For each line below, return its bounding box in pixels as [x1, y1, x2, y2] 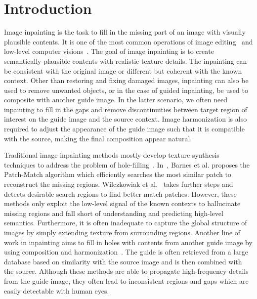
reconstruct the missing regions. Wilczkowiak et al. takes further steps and [4, 179, 233, 189]
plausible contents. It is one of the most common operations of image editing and [4, 36, 253, 46]
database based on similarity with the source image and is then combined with [4, 256, 242, 266]
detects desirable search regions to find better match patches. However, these [4, 188, 237, 199]
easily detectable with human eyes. [4, 285, 109, 296]
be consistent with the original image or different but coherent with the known [4, 65, 242, 76]
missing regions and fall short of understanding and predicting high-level [4, 208, 223, 218]
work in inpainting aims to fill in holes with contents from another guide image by [4, 237, 253, 247]
